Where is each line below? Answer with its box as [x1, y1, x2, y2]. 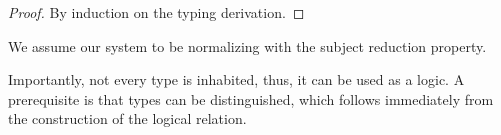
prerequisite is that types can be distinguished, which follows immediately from [8, 88, 494, 109]
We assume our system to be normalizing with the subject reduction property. [8, 35, 487, 56]
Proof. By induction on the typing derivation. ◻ [8, 2, 305, 22]
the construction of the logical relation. [8, 108, 247, 129]
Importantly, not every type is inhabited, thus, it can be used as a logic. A [8, 69, 465, 90]
